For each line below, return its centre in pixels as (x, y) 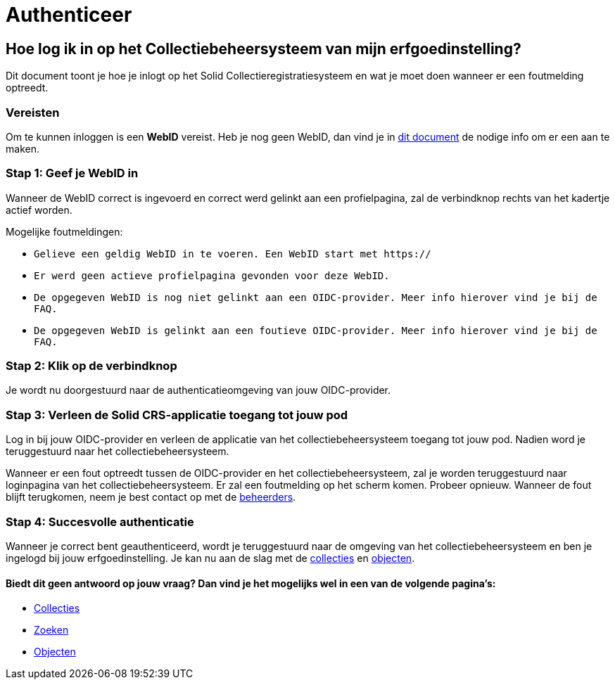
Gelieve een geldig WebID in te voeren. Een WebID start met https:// (233, 254)
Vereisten (33, 112)
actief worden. (39, 210)
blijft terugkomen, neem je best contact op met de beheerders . (151, 497)
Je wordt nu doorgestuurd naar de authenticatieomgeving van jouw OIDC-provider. (198, 390)
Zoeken (51, 630)
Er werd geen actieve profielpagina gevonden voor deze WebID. (212, 275)
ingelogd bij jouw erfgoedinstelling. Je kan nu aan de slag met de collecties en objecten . (210, 558)
